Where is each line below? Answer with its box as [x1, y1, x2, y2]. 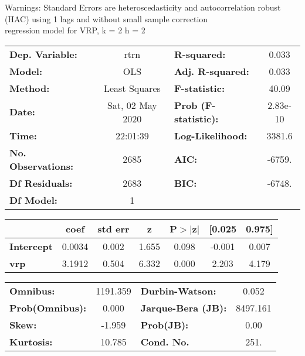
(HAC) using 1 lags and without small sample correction [5, 12, 208, 25]
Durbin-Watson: [140, 283, 216, 297]
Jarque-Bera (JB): [140, 300, 227, 314]
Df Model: [9, 193, 57, 207]
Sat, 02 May [107, 98, 157, 112]
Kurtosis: [9, 334, 53, 348]
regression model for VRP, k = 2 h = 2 [5, 24, 145, 36]
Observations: [9, 159, 74, 173]
